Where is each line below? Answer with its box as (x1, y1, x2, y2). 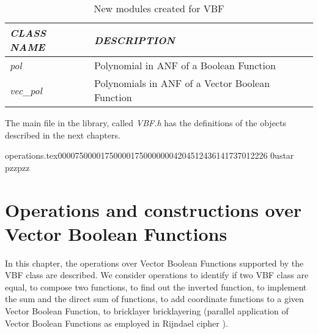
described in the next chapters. (5, 128, 120, 141)
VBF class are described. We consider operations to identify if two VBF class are (5, 268, 309, 281)
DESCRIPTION (94, 32, 175, 47)
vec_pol (10, 83, 42, 97)
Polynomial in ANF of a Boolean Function (94, 58, 276, 72)
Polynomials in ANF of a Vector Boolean (94, 76, 270, 90)
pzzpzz (5, 161, 30, 173)
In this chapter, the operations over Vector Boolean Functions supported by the (5, 256, 304, 269)
